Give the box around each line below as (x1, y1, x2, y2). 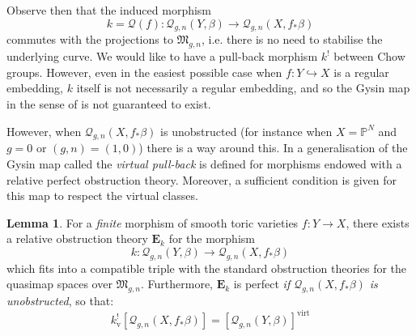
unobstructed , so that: (6, 292, 114, 309)
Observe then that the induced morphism (6, 2, 212, 18)
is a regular (333, 63, 389, 80)
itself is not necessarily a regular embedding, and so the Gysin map (76, 79, 410, 96)
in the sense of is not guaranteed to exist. (6, 95, 211, 112)
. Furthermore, (141, 275, 214, 292)
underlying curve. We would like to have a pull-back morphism (6, 48, 318, 65)
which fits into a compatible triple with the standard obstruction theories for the (6, 259, 407, 276)
